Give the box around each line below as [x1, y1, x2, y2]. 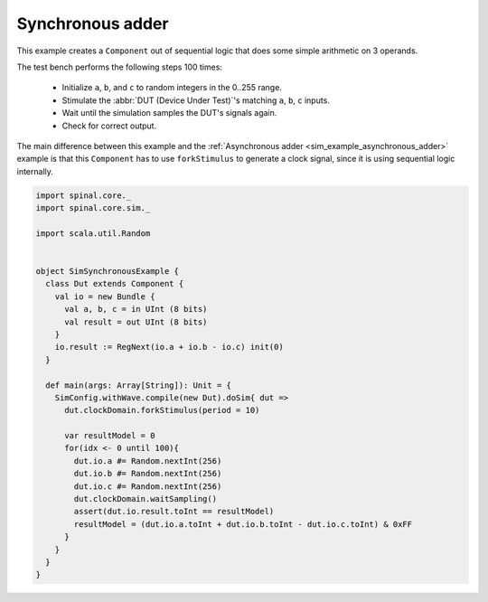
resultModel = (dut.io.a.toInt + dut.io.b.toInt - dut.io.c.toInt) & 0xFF [73, 519, 413, 529]
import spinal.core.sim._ [35, 203, 151, 213]
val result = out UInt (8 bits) [64, 316, 208, 327]
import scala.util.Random [35, 228, 151, 239]
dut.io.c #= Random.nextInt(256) [73, 481, 222, 492]
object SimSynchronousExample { [35, 267, 180, 276]
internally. [16, 165, 54, 176]
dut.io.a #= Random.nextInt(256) [73, 456, 222, 466]
